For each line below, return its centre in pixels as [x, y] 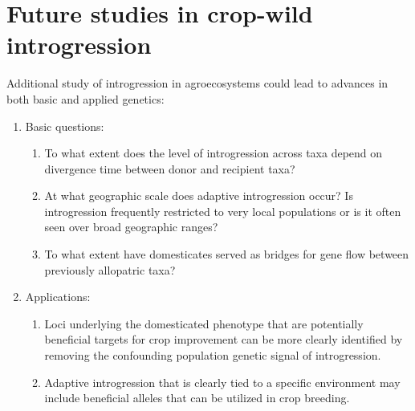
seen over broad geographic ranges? [131, 227]
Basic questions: [65, 126]
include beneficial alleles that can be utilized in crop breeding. [197, 398]
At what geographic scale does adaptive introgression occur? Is [199, 195]
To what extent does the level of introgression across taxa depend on [214, 153]
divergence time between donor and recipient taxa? [170, 168]
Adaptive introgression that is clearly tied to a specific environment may [222, 382]
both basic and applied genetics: [85, 98]
